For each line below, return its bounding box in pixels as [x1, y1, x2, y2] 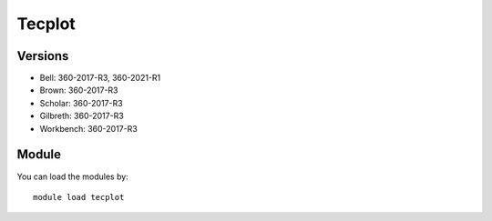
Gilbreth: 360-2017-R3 [39, 110, 125, 122]
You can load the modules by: [16, 171, 129, 182]
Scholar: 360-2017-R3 [39, 97, 123, 108]
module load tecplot [33, 192, 125, 202]
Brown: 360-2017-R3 [39, 85, 118, 95]
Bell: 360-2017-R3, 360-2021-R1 [39, 73, 161, 84]
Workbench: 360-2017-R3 [39, 123, 138, 134]
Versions [16, 48, 69, 64]
